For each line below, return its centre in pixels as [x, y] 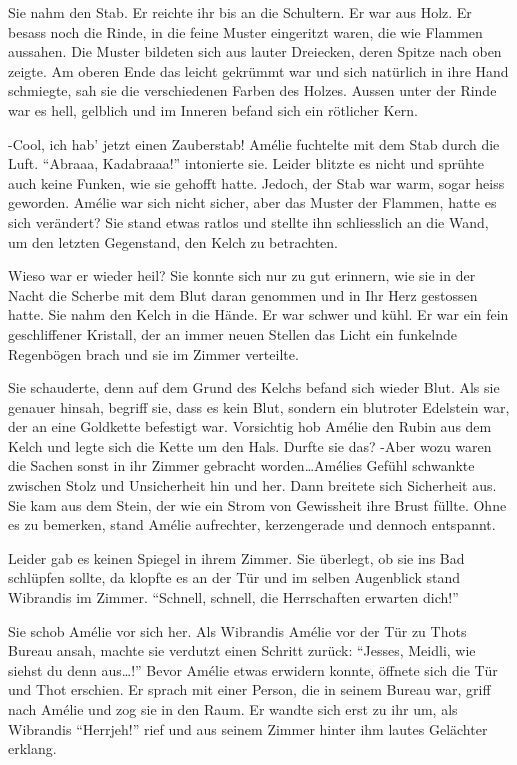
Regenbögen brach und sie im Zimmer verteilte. [153, 353]
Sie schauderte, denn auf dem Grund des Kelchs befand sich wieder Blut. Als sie [254, 387]
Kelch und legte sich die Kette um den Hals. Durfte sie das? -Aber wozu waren [250, 445]
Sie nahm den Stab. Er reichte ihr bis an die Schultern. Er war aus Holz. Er [240, 12]
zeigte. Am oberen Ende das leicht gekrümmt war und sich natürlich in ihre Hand [258, 70]
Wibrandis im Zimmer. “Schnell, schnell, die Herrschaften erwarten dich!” [233, 597]
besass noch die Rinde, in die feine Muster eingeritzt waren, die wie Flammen [245, 31]
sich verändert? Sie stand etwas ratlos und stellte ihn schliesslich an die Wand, [248, 221]
